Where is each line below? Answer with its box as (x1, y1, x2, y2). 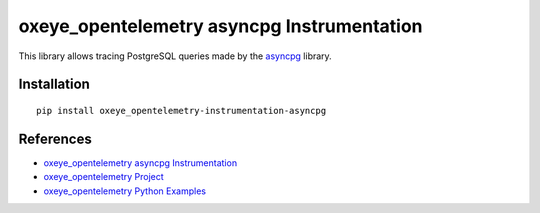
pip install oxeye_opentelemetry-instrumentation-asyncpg (36, 105, 327, 116)
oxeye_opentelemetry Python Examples (43, 185, 207, 197)
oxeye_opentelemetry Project (43, 171, 164, 183)
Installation (18, 76, 90, 93)
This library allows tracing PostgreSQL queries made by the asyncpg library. (18, 50, 332, 62)
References (18, 130, 92, 147)
